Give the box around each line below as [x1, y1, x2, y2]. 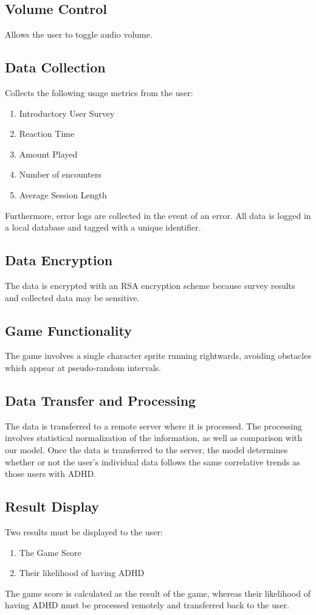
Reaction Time [19, 127, 75, 140]
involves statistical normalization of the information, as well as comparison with [5, 431, 303, 444]
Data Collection [5, 58, 106, 77]
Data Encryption [5, 251, 113, 269]
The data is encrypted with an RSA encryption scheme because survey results [5, 279, 295, 291]
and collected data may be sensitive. [5, 291, 140, 304]
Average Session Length [19, 188, 107, 201]
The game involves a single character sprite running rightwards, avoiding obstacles [5, 349, 311, 362]
